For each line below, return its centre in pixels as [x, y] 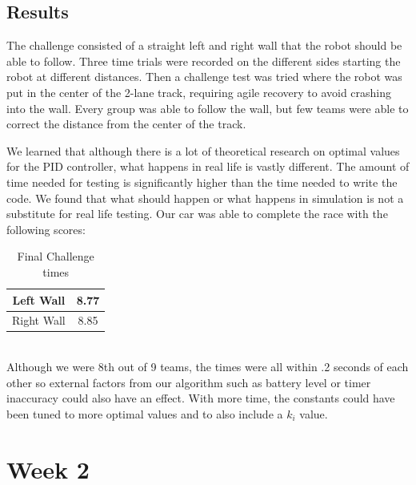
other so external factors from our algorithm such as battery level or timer [189, 382]
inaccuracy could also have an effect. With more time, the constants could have [201, 398]
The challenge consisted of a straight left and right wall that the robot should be [204, 45]
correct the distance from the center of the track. [126, 124]
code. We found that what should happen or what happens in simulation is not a [205, 198]
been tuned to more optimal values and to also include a [145, 413]
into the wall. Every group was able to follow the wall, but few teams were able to [208, 108]
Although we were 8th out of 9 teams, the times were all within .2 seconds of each [208, 367]
